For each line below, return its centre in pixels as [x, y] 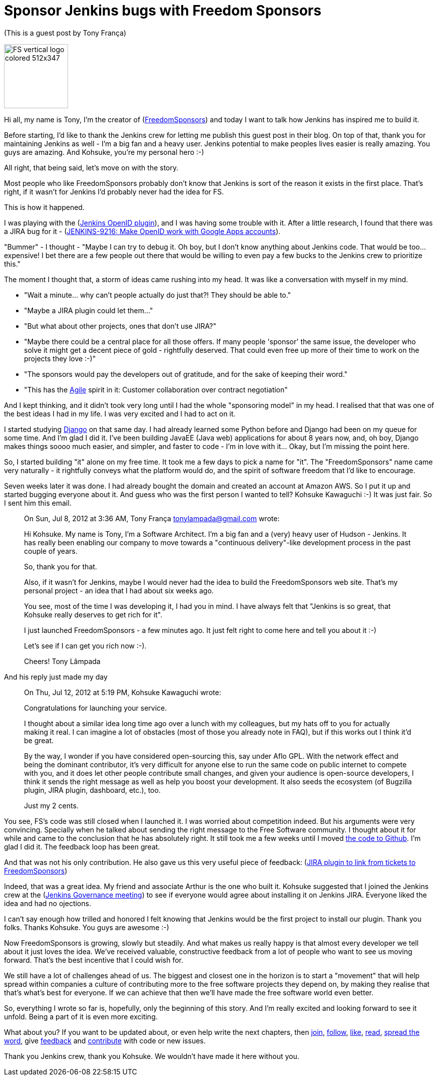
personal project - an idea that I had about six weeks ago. [119, 590]
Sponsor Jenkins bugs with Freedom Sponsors [163, 11]
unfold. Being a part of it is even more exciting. [81, 1016]
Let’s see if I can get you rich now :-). [85, 645]
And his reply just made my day [56, 677]
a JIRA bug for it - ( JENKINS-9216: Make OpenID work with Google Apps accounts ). [142, 231]
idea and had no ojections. [48, 903]
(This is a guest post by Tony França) [65, 33]
